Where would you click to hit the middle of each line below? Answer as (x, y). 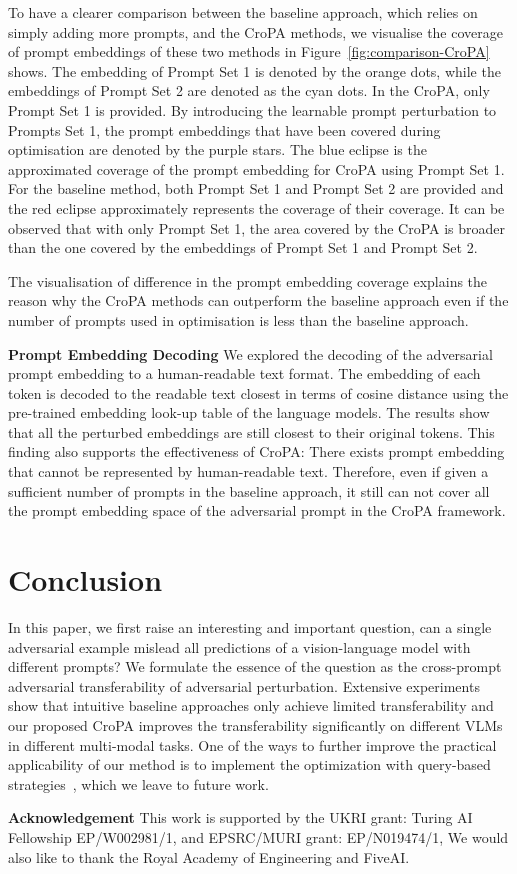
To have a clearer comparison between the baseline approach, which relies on (243, 12)
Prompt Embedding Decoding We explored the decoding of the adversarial (250, 353)
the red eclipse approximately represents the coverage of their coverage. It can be (256, 207)
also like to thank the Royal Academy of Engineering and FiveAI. (209, 856)
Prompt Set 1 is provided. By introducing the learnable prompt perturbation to (252, 109)
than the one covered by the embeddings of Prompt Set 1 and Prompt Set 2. (243, 247)
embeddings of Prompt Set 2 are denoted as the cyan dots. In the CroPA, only (249, 90)
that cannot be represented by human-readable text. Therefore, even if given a (248, 471)
